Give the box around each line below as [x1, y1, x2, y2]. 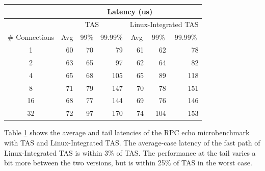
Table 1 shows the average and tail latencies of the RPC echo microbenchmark [4, 127, 250, 138]
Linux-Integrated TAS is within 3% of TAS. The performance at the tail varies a [4, 147, 256, 158]
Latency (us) [107, 6, 153, 16]
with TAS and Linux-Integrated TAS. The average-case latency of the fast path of [4, 137, 260, 148]
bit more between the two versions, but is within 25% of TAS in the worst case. [4, 157, 252, 168]
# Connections [8, 32, 55, 42]
